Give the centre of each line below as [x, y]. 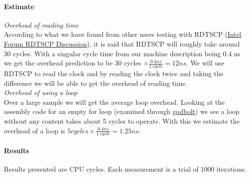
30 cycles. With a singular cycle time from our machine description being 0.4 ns [122, 53]
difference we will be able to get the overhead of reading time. [96, 83]
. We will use [205, 63]
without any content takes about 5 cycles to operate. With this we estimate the [122, 121]
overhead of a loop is [35, 130]
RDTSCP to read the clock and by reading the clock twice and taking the [114, 73]
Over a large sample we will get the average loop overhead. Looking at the [114, 102]
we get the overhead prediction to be [58, 63]
